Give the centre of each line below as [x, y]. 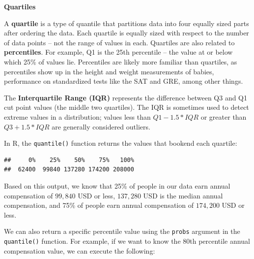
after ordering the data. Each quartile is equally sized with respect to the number [127, 33]
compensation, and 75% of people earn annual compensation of [99, 205]
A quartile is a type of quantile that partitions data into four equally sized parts [127, 23]
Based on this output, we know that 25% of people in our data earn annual [117, 185]
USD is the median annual [183, 195]
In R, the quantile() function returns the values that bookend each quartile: [121, 143]
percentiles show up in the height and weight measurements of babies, [109, 71]
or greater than [224, 116]
